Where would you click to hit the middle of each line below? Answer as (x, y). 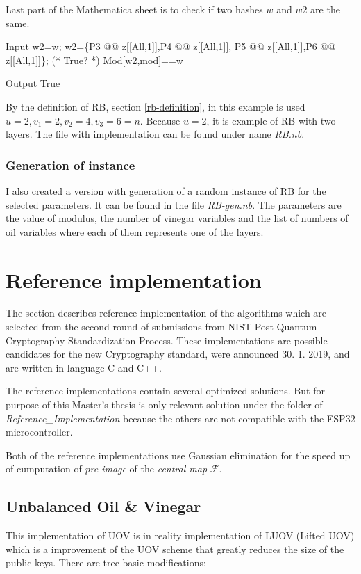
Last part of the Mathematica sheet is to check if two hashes (134, 9)
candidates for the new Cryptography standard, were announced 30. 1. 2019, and (178, 354)
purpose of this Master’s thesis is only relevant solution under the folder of (164, 405)
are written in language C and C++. (84, 367)
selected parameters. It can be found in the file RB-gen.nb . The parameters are (174, 204)
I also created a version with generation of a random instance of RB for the (166, 190)
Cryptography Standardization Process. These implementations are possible (167, 340)
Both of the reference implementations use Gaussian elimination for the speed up (178, 455)
